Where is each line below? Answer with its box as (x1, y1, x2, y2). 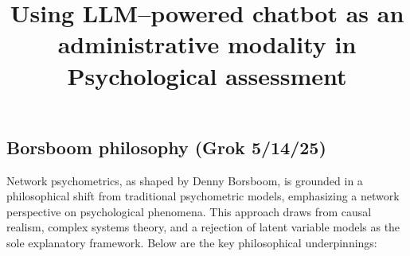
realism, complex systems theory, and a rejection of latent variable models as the (6, 219, 400, 235)
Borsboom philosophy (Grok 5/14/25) (6, 134, 326, 159)
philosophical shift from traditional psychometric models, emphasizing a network (6, 188, 400, 204)
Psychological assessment (67, 59, 347, 91)
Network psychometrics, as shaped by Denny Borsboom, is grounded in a (6, 172, 363, 188)
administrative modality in (57, 28, 357, 60)
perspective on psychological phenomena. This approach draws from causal (6, 203, 372, 219)
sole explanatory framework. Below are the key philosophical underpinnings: (6, 234, 377, 250)
